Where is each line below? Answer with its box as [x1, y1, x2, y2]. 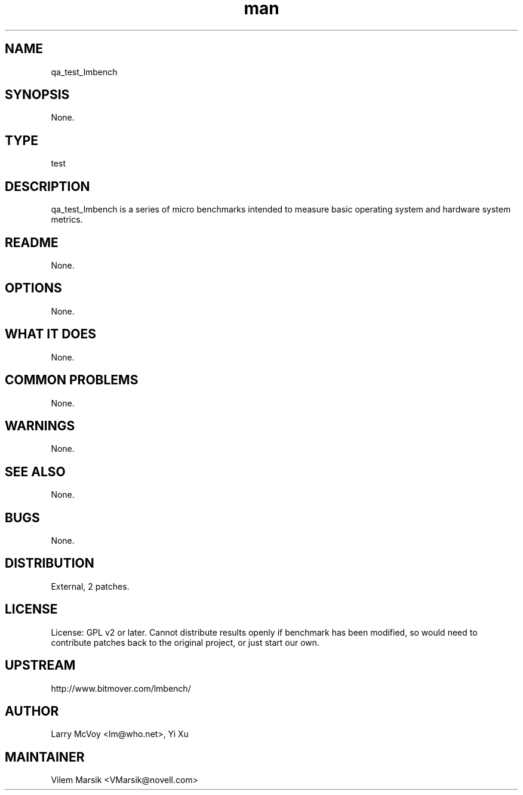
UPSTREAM [5, 658, 76, 673]
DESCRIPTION [5, 178, 90, 194]
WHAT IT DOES [5, 326, 97, 342]
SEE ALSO [5, 464, 66, 479]
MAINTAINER [5, 749, 85, 765]
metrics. [51, 214, 83, 225]
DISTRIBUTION [5, 556, 94, 571]
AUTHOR [5, 703, 59, 719]
